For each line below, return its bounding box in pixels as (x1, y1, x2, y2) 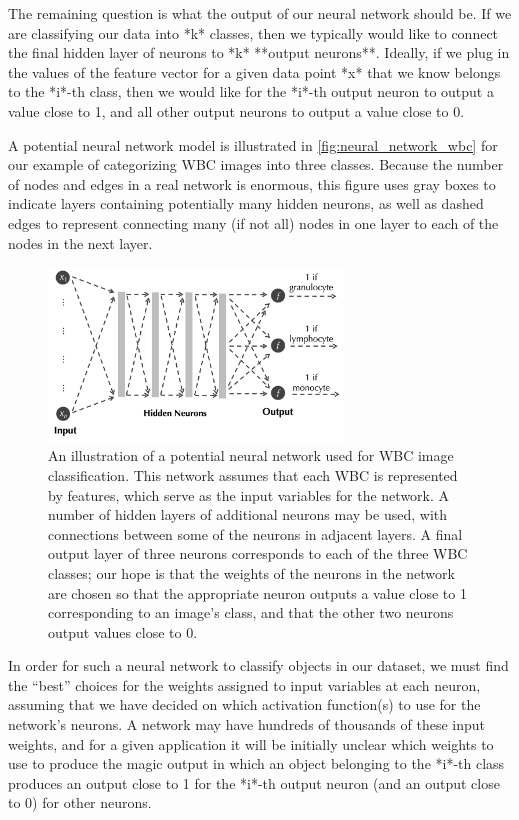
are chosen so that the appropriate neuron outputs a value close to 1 (48, 582, 467, 603)
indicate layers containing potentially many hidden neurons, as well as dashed (8, 193, 484, 214)
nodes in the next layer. (8, 232, 153, 253)
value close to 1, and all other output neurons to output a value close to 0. (8, 100, 465, 121)
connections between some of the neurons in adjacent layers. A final (48, 523, 463, 544)
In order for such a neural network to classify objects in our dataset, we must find (8, 655, 509, 676)
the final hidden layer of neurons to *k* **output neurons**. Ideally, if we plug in (8, 42, 510, 63)
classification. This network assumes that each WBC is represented (48, 464, 458, 485)
